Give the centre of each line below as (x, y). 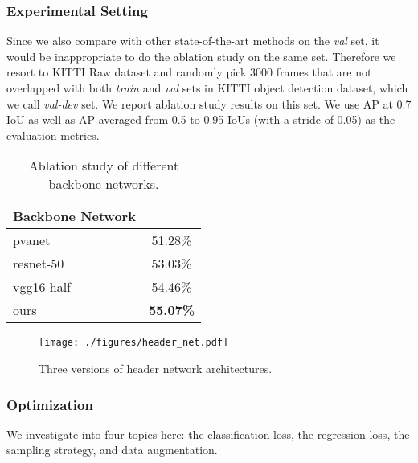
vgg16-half (42, 287)
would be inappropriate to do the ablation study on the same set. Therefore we (201, 56)
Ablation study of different (104, 166)
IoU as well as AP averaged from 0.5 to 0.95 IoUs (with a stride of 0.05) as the (201, 119)
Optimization (50, 404)
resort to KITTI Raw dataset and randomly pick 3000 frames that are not (189, 72)
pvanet (32, 240)
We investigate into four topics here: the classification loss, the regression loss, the (208, 434)
